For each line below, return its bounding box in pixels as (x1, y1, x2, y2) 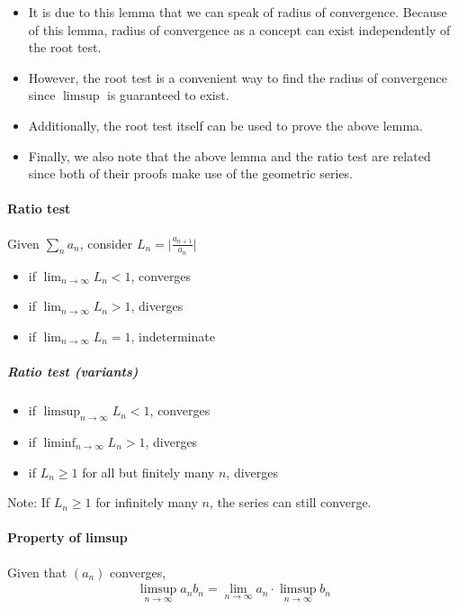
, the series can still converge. (209, 493, 372, 512)
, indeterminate (130, 326, 215, 345)
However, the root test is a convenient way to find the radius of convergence (28, 68, 447, 86)
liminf (43, 436, 76, 450)
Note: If (7, 493, 50, 512)
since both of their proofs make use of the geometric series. (28, 164, 354, 183)
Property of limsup (7, 528, 128, 547)
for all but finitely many (82, 462, 215, 481)
